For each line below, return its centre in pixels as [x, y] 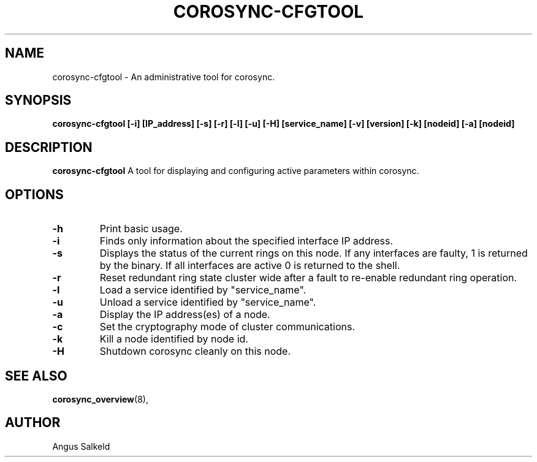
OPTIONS [34, 194]
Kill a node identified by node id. [174, 339]
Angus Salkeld [81, 446]
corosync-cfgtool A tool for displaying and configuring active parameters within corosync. [236, 171]
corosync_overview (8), [100, 399]
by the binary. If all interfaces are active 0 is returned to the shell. [250, 266]
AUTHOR [33, 423]
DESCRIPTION [49, 147]
